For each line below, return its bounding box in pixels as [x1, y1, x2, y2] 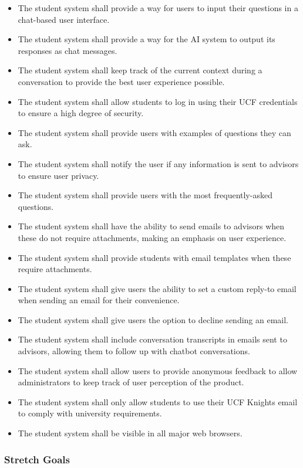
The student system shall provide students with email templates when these [18, 251, 291, 263]
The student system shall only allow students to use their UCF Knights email [18, 395, 298, 408]
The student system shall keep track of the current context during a [18, 64, 262, 76]
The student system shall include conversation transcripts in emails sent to [18, 333, 287, 345]
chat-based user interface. [18, 13, 110, 25]
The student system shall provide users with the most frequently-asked [18, 189, 272, 201]
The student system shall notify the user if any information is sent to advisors [18, 157, 299, 169]
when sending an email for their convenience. [18, 294, 180, 306]
